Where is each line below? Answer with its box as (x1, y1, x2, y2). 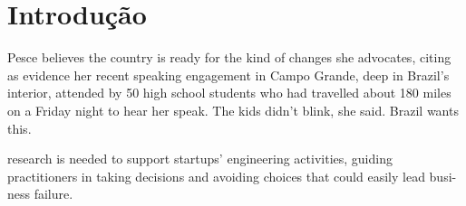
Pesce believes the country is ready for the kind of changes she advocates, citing (7, 48, 451, 67)
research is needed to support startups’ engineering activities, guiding (7, 149, 393, 168)
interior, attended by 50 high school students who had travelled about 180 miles (7, 83, 451, 102)
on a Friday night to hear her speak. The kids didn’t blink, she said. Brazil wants (7, 100, 459, 119)
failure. (34, 184, 73, 203)
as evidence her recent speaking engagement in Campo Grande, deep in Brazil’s (7, 65, 450, 84)
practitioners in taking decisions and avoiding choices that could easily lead (7, 166, 425, 185)
